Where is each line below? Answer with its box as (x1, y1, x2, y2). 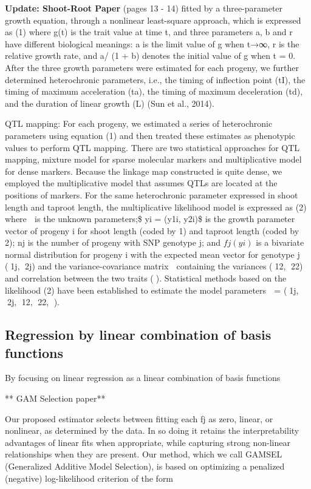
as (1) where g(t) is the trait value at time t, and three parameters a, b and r (5, 25, 293, 38)
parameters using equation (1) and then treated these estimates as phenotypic (5, 129, 295, 141)
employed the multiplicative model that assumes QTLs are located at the (5, 177, 278, 189)
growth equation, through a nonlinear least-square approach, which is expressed (5, 13, 301, 26)
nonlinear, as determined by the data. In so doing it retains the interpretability (5, 424, 299, 437)
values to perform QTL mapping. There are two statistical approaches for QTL (5, 141, 300, 153)
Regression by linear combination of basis (5, 325, 272, 344)
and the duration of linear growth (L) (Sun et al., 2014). (5, 96, 214, 109)
